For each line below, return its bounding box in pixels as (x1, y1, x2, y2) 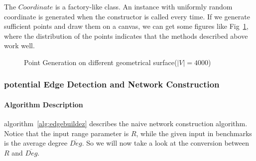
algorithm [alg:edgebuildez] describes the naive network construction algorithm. (4, 118, 248, 129)
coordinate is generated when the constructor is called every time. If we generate (4, 11, 250, 21)
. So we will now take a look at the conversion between (82, 138, 250, 148)
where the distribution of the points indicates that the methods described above (4, 30, 248, 41)
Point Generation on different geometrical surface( (24, 57, 177, 67)
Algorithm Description (4, 99, 83, 109)
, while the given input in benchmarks (136, 128, 252, 138)
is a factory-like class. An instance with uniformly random (55, 1, 233, 11)
